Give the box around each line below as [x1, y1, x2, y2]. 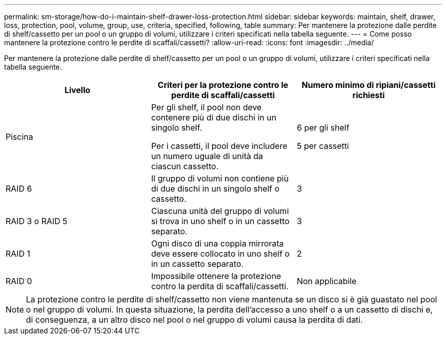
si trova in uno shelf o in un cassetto [151, 216, 290, 226]
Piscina [6, 132, 33, 142]
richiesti [352, 90, 385, 100]
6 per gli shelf [296, 122, 350, 133]
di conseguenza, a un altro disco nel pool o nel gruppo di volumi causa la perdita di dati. [26, 315, 363, 325]
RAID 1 [6, 249, 31, 259]
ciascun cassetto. [151, 161, 218, 171]
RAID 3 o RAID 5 [6, 216, 68, 226]
